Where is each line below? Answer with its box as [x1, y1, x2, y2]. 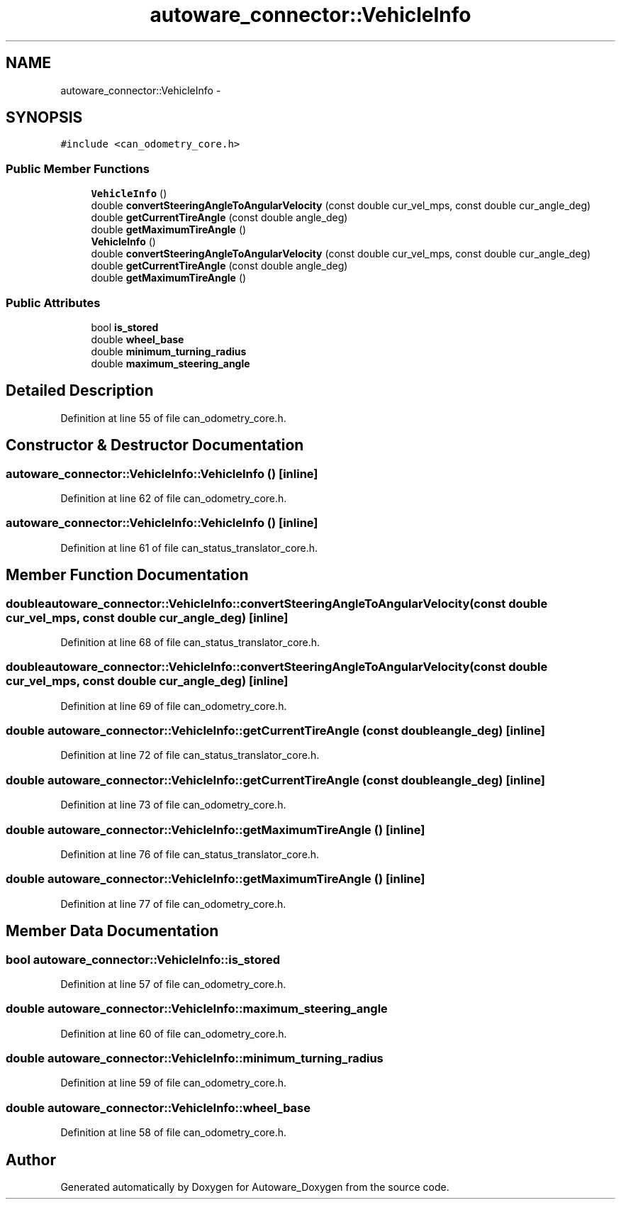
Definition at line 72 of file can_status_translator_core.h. [60, 749, 320, 762]
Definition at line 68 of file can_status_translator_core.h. [60, 635, 320, 648]
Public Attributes [6, 295, 101, 310]
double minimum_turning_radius [91, 345, 247, 357]
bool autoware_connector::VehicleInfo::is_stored [6, 952, 281, 967]
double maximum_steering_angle [91, 357, 250, 370]
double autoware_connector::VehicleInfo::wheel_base [6, 1100, 311, 1115]
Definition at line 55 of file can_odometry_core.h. [60, 411, 286, 424]
